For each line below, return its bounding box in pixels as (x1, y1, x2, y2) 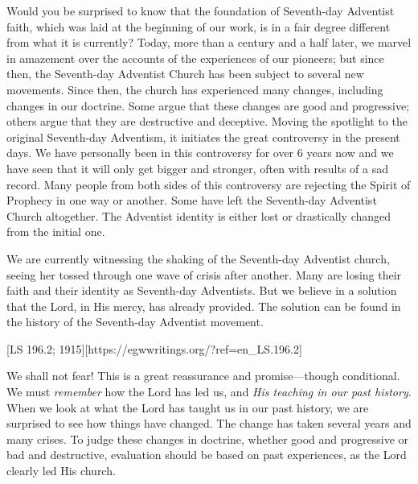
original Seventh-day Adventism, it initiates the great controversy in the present (6, 128, 400, 145)
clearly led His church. (6, 462, 116, 479)
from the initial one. (6, 223, 105, 240)
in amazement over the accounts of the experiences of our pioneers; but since (6, 49, 384, 66)
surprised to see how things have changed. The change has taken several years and (6, 415, 412, 432)
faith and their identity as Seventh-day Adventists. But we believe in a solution (6, 282, 397, 299)
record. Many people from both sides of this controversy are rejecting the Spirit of (6, 176, 411, 192)
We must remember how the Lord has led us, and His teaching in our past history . (6, 383, 412, 400)
